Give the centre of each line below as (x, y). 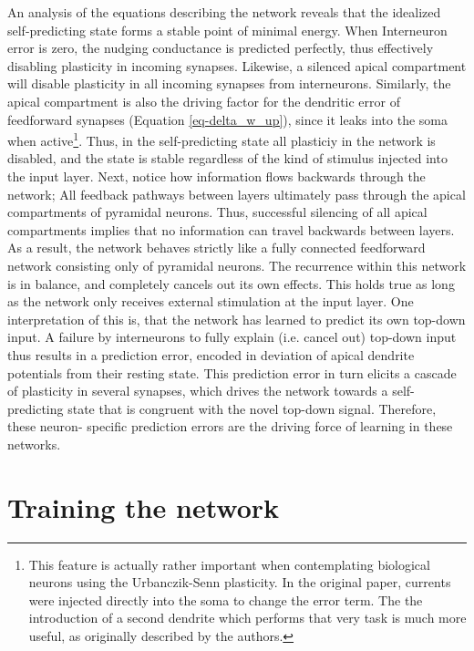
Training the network (144, 506)
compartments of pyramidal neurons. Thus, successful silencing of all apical (217, 212)
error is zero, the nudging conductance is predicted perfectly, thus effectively (221, 48)
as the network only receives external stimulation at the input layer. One (211, 301)
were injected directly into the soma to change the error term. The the (226, 599)
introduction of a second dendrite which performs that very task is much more (247, 618)
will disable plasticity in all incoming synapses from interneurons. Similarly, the (229, 83)
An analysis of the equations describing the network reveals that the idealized (224, 12)
